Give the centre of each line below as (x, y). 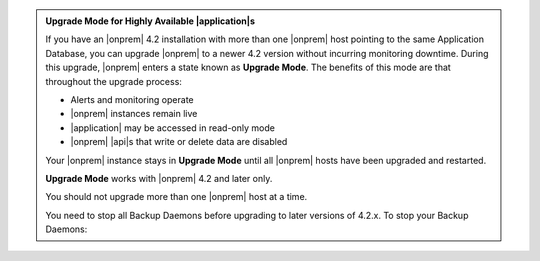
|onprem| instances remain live (134, 114)
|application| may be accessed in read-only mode (172, 127)
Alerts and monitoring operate (132, 99)
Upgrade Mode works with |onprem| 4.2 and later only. (159, 178)
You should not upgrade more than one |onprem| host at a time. (176, 197)
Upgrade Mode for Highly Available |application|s (150, 21)
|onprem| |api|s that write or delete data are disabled (179, 142)
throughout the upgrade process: (113, 81)
